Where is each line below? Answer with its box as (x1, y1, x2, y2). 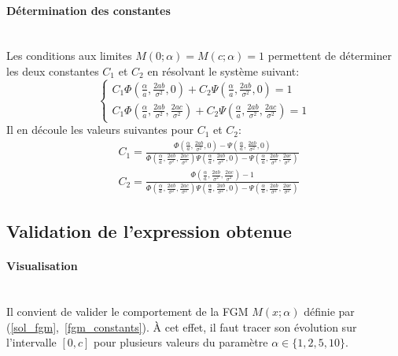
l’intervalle (6, 334, 57, 350)
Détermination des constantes (6, 2, 171, 18)
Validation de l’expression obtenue (6, 219, 292, 243)
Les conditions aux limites (6, 47, 132, 64)
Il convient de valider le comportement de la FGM (6, 303, 249, 320)
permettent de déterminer (267, 47, 392, 64)
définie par (304, 303, 355, 320)
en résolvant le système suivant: (147, 62, 300, 79)
